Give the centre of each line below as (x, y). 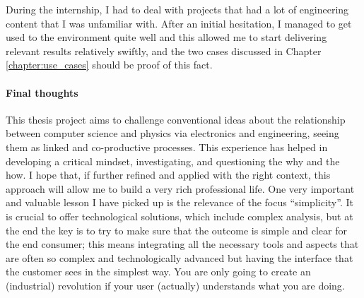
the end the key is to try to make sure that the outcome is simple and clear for (177, 230)
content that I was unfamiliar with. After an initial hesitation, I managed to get (179, 23)
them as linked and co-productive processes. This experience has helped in (167, 147)
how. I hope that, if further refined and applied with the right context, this (168, 175)
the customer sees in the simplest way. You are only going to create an (158, 272)
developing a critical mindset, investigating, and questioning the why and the (173, 161)
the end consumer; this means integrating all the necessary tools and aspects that (182, 244)
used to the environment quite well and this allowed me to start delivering (166, 37)
